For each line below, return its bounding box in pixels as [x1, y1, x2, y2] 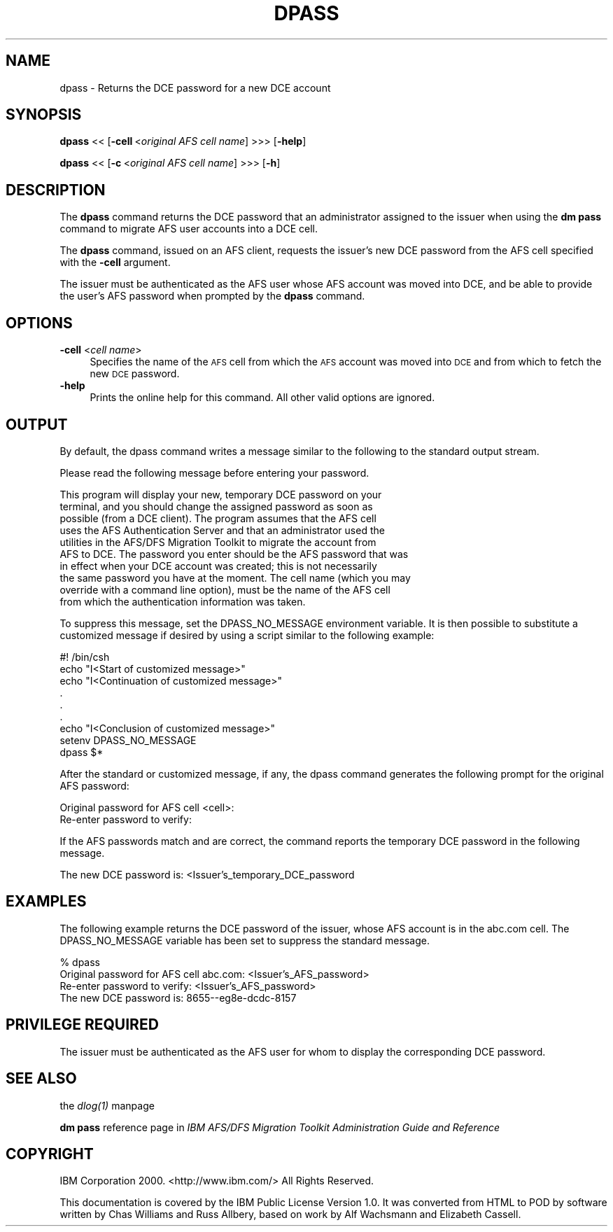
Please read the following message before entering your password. [59, 466, 369, 479]
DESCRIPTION [6, 181, 106, 199]
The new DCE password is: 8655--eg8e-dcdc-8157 [59, 991, 297, 1004]
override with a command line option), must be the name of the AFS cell [59, 583, 390, 596]
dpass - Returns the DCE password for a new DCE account [59, 81, 331, 94]
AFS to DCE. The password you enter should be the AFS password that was [59, 547, 409, 560]
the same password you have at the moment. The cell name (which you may [59, 571, 411, 584]
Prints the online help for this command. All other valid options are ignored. [90, 391, 435, 404]
